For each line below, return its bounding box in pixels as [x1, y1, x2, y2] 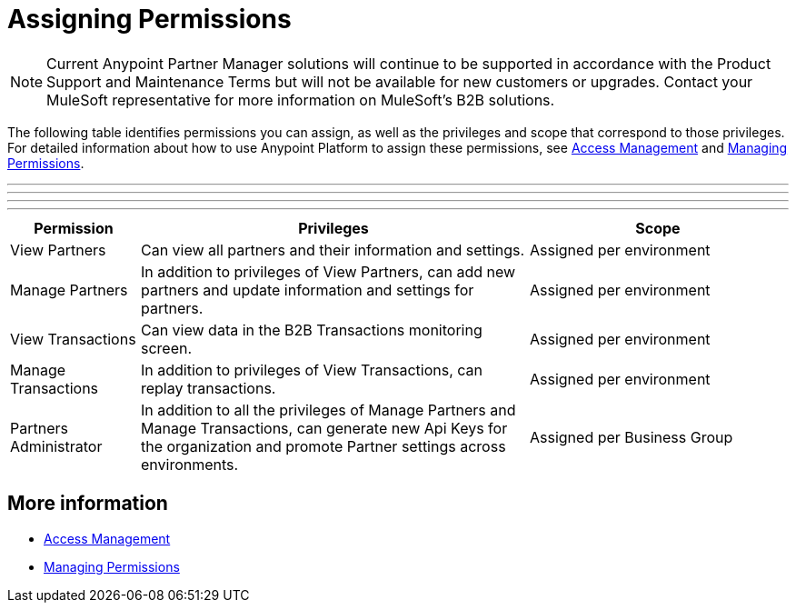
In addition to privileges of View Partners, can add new [140, 262, 516, 281]
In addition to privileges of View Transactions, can [140, 360, 483, 379]
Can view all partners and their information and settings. [140, 240, 525, 259]
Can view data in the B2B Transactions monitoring [140, 320, 483, 339]
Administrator [10, 436, 103, 455]
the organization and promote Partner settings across [140, 436, 506, 455]
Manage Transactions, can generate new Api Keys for [140, 418, 508, 437]
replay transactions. [140, 378, 276, 397]
